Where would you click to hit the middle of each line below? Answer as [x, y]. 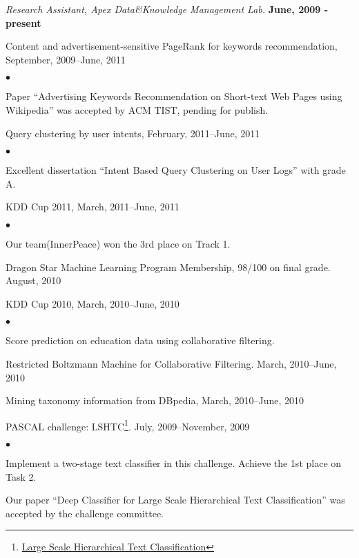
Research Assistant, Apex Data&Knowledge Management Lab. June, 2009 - [167, 9]
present [23, 22]
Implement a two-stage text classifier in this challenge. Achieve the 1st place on [174, 462]
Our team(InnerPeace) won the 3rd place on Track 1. [118, 243]
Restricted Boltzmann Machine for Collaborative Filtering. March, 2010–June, [171, 363]
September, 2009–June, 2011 [66, 59]
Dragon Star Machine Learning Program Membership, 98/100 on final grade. [168, 267]
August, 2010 [33, 280]
